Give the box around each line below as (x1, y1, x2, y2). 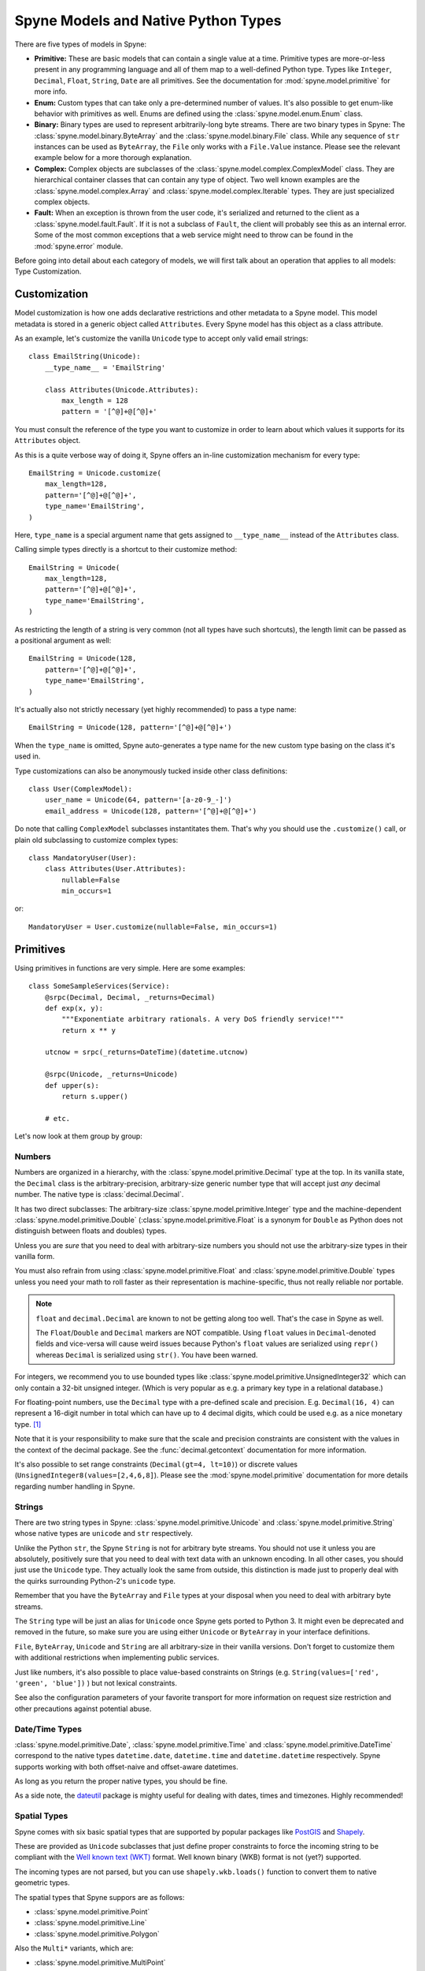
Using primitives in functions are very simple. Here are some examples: (14, 963, 246, 973)
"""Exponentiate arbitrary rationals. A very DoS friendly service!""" (61, 1015, 344, 1024)
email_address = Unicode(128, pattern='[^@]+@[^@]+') (44, 807, 257, 815)
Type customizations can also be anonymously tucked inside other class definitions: (14, 766, 287, 776)
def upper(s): (44, 1081, 100, 1090)
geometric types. (14, 1878, 70, 1887)
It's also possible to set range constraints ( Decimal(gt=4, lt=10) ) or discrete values (14, 1459, 298, 1469)
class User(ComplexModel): (28, 784, 133, 793)
